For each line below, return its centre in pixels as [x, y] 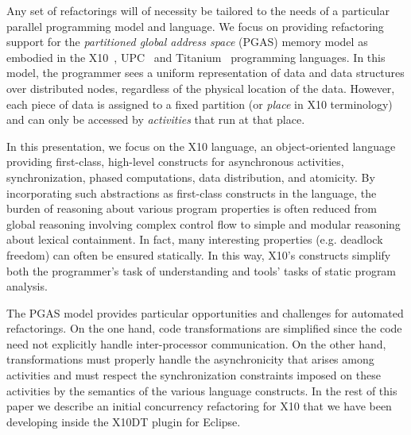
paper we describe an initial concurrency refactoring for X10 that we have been [199, 406]
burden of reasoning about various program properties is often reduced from [192, 208]
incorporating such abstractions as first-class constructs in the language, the [192, 192]
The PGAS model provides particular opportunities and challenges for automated [205, 312]
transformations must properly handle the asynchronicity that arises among [190, 359]
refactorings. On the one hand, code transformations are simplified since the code [204, 328]
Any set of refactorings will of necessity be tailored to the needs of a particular [198, 10]
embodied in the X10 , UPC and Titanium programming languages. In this [196, 57]
